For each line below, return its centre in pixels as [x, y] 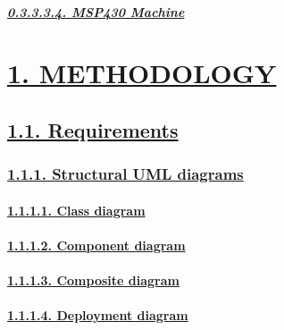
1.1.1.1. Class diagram [76, 210]
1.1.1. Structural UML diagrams [125, 174]
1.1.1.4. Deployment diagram [98, 315]
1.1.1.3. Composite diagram [93, 280]
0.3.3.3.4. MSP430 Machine [96, 11]
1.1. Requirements [93, 129]
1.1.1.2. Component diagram [96, 245]
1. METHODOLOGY [142, 73]
